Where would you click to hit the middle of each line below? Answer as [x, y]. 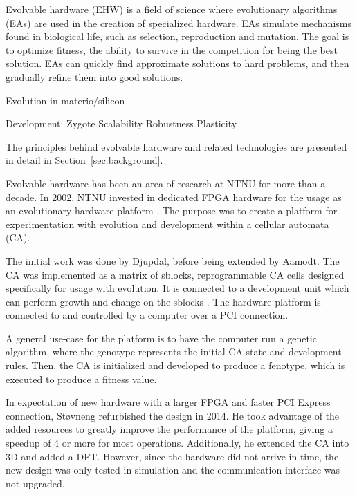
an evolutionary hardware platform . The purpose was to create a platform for [172, 211]
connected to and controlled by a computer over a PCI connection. [147, 315]
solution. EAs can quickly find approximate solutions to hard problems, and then [177, 63]
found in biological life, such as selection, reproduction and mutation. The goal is [177, 36]
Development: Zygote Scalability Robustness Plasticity [121, 123]
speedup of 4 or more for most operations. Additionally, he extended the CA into [177, 443]
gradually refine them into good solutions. [94, 76]
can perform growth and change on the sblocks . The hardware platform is [163, 301]
